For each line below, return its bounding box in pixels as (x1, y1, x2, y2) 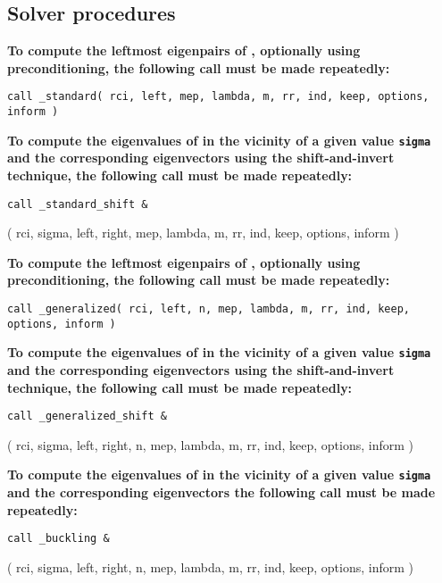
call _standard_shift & (7, 197, 148, 211)
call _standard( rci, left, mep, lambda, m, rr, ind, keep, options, (7, 90, 429, 104)
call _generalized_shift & (7, 410, 167, 423)
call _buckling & (7, 532, 110, 546)
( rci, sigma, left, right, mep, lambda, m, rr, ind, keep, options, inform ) (7, 223, 399, 242)
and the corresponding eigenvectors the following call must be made (7, 483, 436, 502)
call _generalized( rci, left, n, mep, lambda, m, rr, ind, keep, (7, 302, 411, 315)
